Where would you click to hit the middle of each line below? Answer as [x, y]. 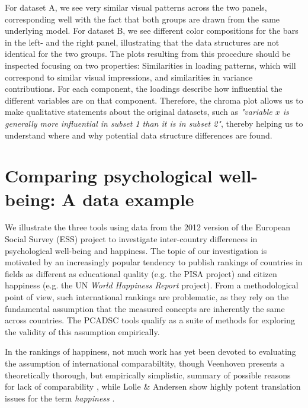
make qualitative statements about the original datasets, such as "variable [139, 112]
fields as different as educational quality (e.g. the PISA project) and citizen [141, 273]
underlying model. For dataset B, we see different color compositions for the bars [152, 30]
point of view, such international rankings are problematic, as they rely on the [147, 297]
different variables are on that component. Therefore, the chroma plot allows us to [154, 100]
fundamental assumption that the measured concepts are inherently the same [145, 308]
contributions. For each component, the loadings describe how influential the [144, 89]
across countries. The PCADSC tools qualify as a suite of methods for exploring [150, 320]
